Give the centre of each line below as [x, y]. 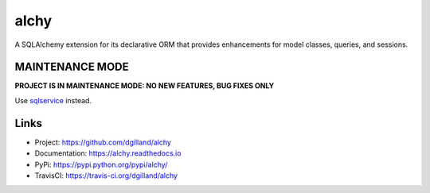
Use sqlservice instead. [53, 100]
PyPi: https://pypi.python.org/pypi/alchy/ [101, 164]
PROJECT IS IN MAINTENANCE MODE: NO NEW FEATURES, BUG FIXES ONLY [145, 86]
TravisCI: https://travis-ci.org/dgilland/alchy [106, 176]
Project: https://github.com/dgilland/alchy [103, 142]
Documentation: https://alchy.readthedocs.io [108, 153]
